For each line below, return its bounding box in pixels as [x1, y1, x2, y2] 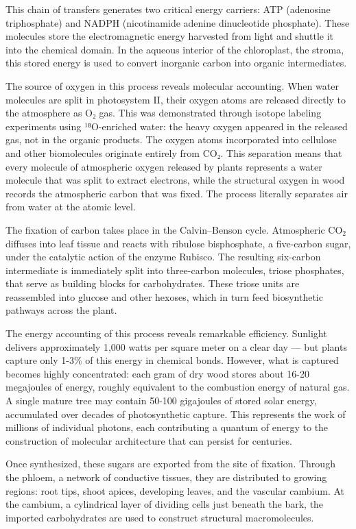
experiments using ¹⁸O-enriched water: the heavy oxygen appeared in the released [5, 119, 348, 133]
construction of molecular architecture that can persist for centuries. [5, 433, 292, 447]
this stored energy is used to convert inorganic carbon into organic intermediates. [5, 56, 347, 70]
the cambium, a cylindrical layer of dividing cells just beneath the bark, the [5, 497, 324, 511]
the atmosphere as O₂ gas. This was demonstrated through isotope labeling [5, 106, 322, 120]
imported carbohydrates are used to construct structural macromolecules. [5, 510, 314, 524]
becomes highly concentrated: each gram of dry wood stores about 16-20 [5, 366, 309, 380]
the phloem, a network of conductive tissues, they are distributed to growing [5, 470, 327, 484]
